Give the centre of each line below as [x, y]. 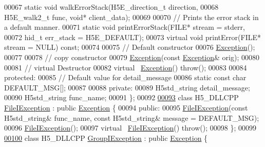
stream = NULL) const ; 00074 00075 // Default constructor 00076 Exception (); [130, 47]
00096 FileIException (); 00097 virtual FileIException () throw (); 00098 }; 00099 [130, 128]
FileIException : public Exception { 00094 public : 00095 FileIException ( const [126, 107]
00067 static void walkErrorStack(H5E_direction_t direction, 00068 [111, 7]
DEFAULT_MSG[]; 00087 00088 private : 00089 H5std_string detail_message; [127, 87]
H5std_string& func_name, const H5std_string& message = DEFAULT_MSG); [132, 117]
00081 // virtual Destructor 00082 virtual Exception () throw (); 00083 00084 [126, 67]
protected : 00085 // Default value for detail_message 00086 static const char [125, 77]
